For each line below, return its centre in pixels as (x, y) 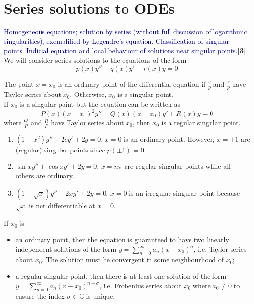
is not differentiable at (62, 205)
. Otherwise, (88, 94)
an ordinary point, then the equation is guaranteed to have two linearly (122, 239)
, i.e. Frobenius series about (140, 285)
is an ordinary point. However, (169, 139)
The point (19, 84)
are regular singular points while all (177, 166)
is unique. (101, 296)
